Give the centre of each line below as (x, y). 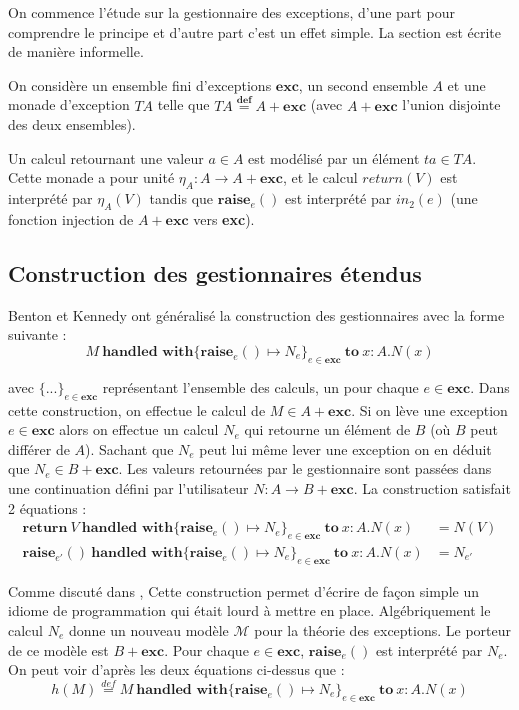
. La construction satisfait (432, 487)
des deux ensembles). (72, 124)
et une (466, 84)
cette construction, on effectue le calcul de (137, 409)
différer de (39, 448)
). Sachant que (129, 448)
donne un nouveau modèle (148, 629)
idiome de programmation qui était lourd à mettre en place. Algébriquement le (249, 610)
